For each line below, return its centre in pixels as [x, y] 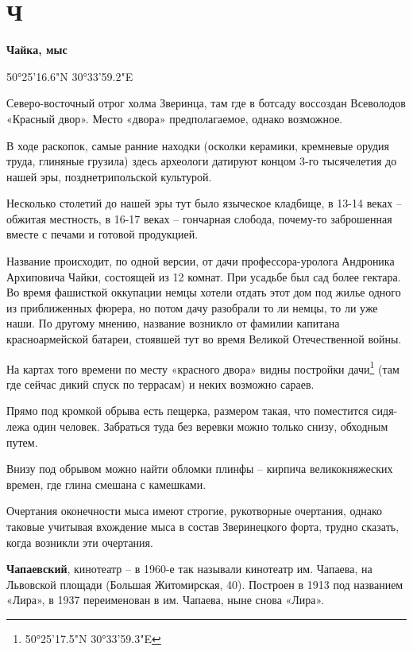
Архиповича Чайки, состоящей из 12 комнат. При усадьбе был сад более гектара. [204, 276]
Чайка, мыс [37, 50]
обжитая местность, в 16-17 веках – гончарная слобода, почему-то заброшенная [199, 218]
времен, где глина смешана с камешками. [106, 484]
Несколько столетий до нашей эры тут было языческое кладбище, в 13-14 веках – [204, 203]
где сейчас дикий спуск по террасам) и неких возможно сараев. [160, 384]
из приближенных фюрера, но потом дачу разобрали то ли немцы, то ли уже [192, 307]
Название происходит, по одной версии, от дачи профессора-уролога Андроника [201, 261]
